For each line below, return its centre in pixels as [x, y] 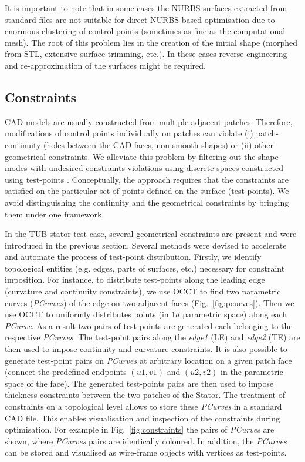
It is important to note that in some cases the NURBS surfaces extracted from [146, 8]
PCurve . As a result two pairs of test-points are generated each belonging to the [149, 325]
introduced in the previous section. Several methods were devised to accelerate [146, 245]
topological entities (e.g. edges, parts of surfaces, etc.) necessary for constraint [145, 268]
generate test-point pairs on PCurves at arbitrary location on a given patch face [148, 360]
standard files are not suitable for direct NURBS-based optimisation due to [140, 19]
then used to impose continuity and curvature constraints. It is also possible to [146, 349]
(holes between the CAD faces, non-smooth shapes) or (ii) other [158, 144]
